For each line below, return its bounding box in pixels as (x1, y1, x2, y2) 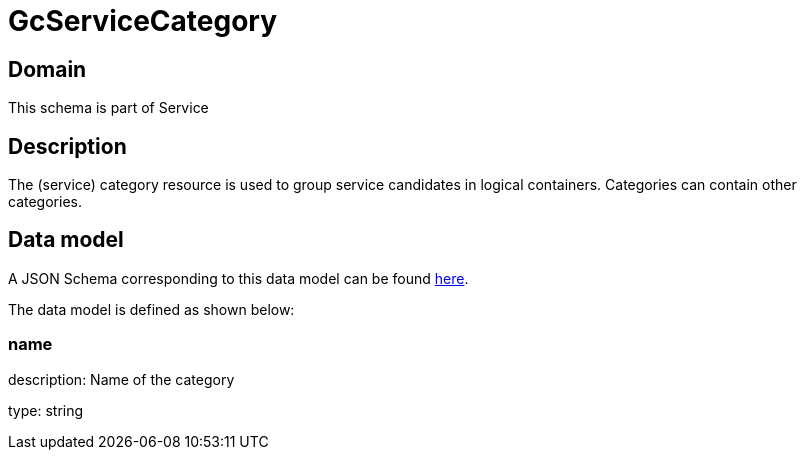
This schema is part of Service (8, 99, 209, 117)
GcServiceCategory (8, 4, 278, 38)
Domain (8, 56, 87, 82)
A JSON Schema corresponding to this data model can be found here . (8, 269, 469, 287)
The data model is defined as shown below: (8, 300, 295, 318)
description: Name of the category (8, 370, 235, 388)
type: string (8, 401, 84, 419)
